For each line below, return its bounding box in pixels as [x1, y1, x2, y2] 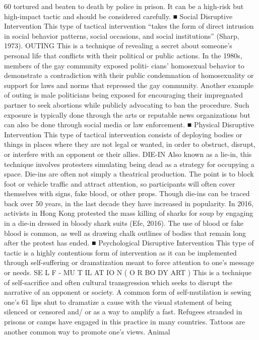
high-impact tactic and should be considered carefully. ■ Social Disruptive [4, 11, 233, 21]
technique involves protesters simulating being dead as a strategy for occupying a [4, 158, 254, 169]
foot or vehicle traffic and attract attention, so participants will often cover [4, 178, 235, 189]
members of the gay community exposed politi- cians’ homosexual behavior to [4, 60, 244, 70]
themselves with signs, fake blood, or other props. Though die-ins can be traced [4, 188, 250, 199]
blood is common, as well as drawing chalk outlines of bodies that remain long [4, 227, 246, 238]
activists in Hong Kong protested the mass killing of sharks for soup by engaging [4, 208, 253, 218]
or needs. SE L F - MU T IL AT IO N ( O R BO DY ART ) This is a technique [4, 267, 251, 278]
